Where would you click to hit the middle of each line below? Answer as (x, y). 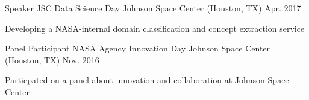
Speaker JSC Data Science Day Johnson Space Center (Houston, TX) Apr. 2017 (153, 8)
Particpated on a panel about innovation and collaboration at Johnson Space (147, 80)
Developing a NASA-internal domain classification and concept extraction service (155, 28)
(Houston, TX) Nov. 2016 (52, 60)
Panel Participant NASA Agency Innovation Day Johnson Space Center (138, 48)
